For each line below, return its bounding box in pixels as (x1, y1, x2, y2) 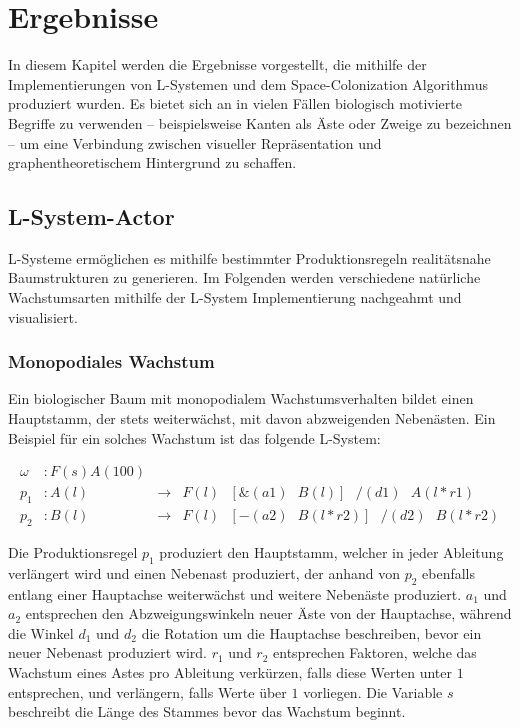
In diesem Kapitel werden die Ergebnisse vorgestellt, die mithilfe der (8, 54, 427, 75)
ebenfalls (422, 562, 476, 583)
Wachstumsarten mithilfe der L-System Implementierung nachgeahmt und (8, 287, 462, 308)
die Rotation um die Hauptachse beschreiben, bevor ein (141, 622, 482, 643)
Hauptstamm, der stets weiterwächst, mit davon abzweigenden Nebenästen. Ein (8, 408, 496, 429)
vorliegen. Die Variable (303, 681, 443, 702)
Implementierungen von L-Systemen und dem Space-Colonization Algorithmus (8, 73, 488, 94)
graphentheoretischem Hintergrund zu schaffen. (8, 152, 297, 173)
